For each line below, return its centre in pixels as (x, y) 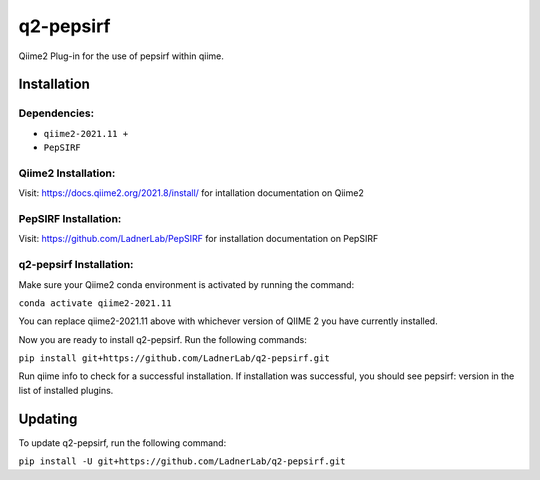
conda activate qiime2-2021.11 (95, 303)
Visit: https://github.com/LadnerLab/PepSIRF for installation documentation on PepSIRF (198, 239)
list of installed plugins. (66, 390)
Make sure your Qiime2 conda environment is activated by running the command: (186, 284)
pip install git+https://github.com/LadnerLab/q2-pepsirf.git (174, 358)
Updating (48, 418)
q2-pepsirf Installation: (76, 265)
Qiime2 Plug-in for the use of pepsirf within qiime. (121, 56)
